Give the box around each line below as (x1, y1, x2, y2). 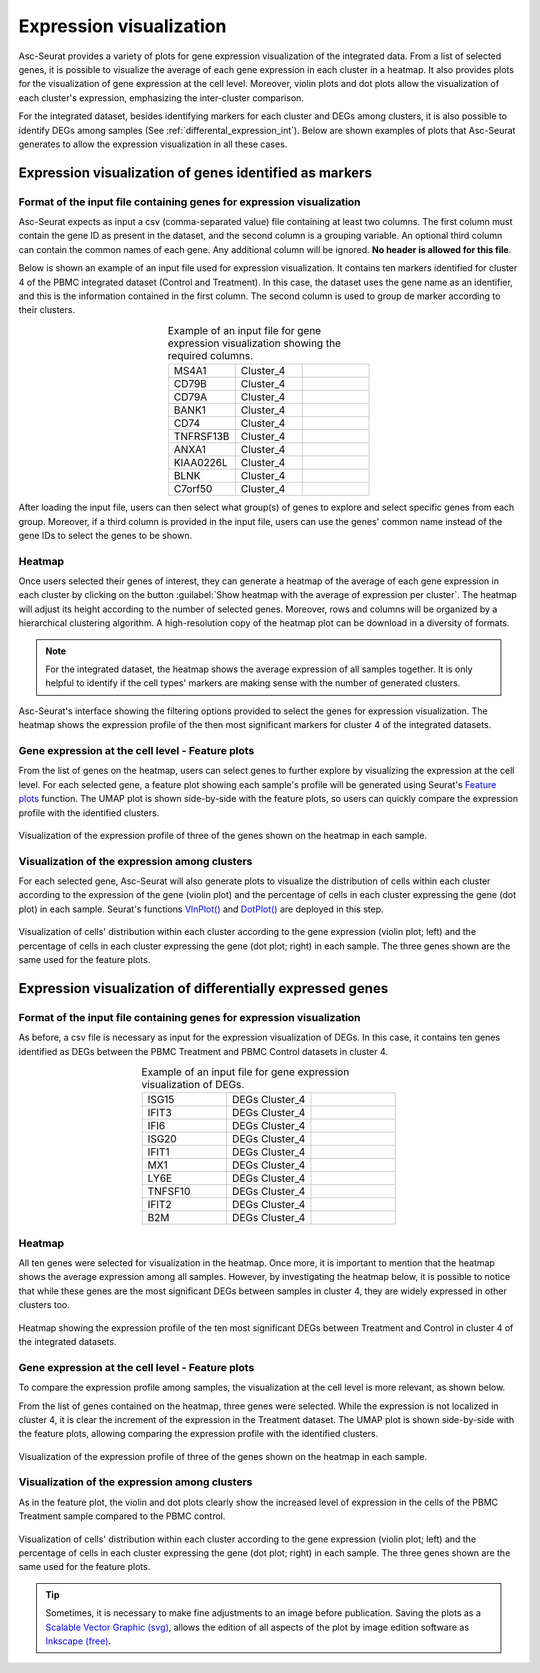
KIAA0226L (173, 456, 229, 470)
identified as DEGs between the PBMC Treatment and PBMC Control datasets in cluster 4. (18, 1045, 389, 1057)
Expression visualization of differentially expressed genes (18, 980, 389, 997)
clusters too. (18, 1299, 70, 1311)
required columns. (167, 348, 254, 362)
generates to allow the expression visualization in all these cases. (18, 138, 288, 150)
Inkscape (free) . (45, 1635, 112, 1647)
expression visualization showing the (167, 336, 342, 350)
